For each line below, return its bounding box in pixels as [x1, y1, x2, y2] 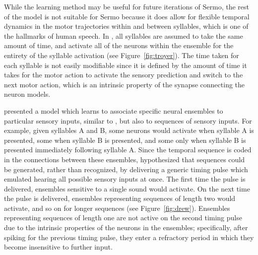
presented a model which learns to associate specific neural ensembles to [4, 105, 223, 116]
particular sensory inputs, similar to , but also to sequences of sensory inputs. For [4, 115, 252, 126]
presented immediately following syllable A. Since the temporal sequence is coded [4, 144, 252, 155]
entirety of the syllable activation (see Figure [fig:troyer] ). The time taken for [4, 50, 239, 60]
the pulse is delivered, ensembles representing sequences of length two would [4, 193, 236, 203]
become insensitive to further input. [4, 242, 113, 252]
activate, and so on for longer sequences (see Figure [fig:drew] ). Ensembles [4, 202, 230, 213]
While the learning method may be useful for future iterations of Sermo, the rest [4, 1, 249, 11]
